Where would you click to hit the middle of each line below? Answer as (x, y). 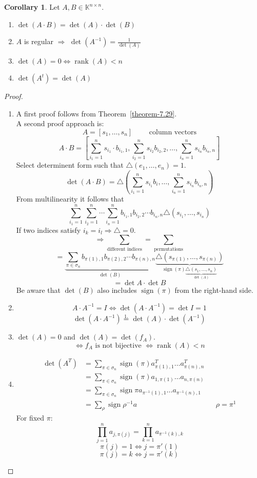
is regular (38, 41)
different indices (124, 249)
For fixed (30, 418)
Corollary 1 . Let (32, 7)
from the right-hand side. (214, 290)
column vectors (173, 132)
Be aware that (38, 290)
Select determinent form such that (70, 165)
